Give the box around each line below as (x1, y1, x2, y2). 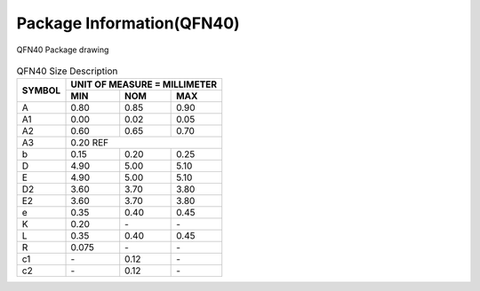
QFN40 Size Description (16, 65, 118, 77)
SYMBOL (21, 84, 61, 97)
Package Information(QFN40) (16, 13, 240, 33)
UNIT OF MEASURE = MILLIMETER (70, 78, 218, 90)
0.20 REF (70, 137, 109, 149)
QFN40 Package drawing (16, 44, 109, 55)
